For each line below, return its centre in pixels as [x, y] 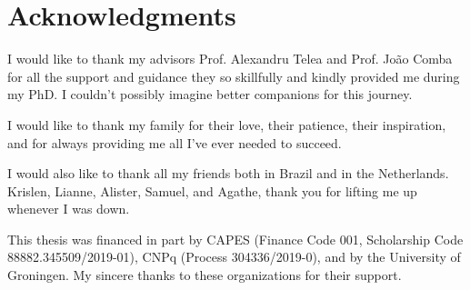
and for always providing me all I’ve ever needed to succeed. [175, 142]
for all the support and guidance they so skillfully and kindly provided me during [234, 76]
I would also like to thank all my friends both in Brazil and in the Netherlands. [228, 173]
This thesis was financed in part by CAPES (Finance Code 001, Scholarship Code [235, 239]
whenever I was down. [69, 209]
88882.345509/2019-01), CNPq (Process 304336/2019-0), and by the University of [234, 257]
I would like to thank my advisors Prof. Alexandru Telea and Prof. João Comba [230, 59]
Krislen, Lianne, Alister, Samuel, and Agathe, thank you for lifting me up [212, 190]
